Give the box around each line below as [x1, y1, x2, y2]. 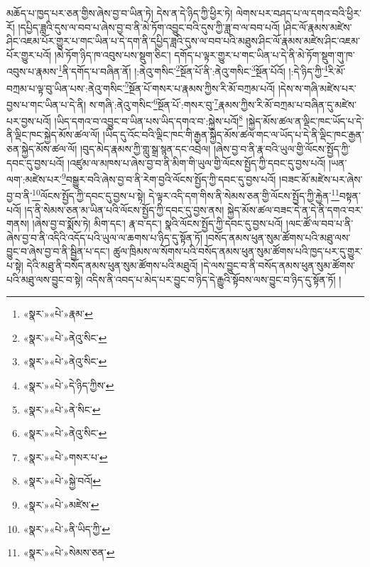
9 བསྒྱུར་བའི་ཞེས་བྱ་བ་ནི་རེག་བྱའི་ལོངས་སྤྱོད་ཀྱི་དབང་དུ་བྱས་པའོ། [61, 170, 276, 186]
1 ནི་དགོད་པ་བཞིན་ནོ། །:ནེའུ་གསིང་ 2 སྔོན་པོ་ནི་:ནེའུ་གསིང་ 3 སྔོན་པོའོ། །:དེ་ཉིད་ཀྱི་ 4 [58, 62, 328, 79]
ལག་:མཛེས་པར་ [6, 171, 62, 186]
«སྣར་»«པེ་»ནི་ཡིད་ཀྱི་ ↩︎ [23, 521, 110, 536]
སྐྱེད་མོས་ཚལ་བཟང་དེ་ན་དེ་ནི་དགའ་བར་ [227, 202, 363, 217]
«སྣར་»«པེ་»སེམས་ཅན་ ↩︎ [23, 545, 115, 560]
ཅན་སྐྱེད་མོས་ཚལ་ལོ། [6, 141, 77, 156]
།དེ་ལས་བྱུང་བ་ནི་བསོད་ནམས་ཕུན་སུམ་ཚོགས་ [201, 258, 356, 273]
